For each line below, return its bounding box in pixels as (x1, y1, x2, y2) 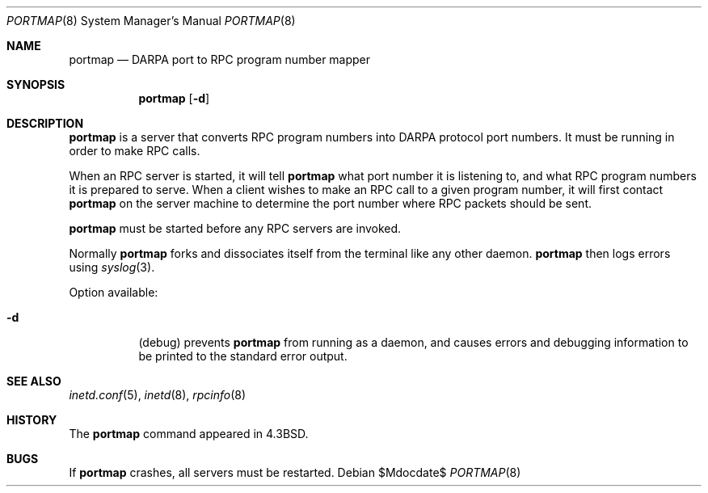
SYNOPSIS (6, 78, 65, 91)
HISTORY (6, 413, 57, 427)
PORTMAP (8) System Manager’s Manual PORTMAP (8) (6, 14, 296, 27)
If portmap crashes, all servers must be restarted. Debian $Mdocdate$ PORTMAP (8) (69, 466, 521, 479)
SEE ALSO (6, 374, 61, 388)
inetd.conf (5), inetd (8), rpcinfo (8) (69, 388, 247, 402)
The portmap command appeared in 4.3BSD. (69, 427, 309, 440)
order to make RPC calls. (69, 144, 200, 158)
